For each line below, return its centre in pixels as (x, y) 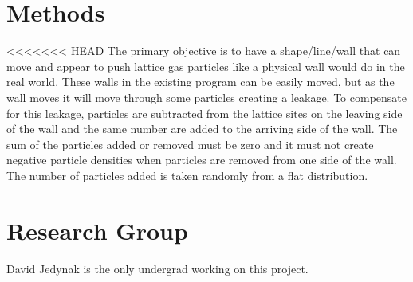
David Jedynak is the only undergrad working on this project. (157, 268)
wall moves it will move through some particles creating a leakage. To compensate (207, 97)
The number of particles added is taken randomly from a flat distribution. (187, 175)
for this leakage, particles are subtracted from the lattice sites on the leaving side (205, 113)
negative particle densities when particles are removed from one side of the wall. (202, 160)
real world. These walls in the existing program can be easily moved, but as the (201, 82)
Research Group (97, 230)
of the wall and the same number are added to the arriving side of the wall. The (202, 129)
